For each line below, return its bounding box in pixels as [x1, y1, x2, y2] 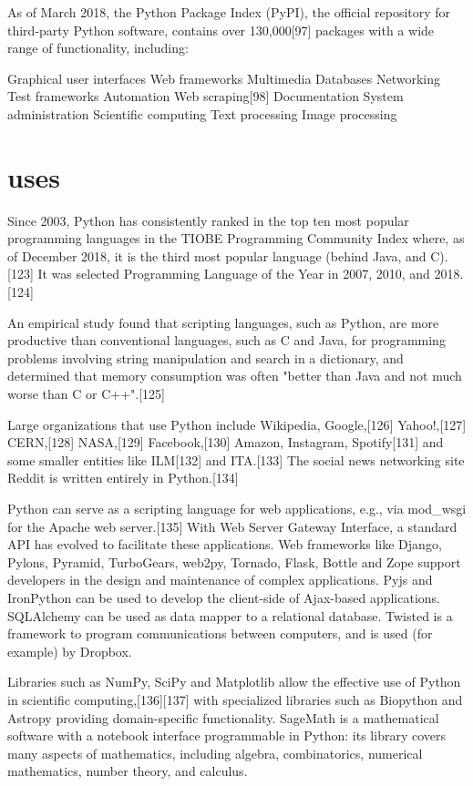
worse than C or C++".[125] [7, 384, 165, 403]
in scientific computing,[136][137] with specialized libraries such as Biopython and [7, 689, 463, 709]
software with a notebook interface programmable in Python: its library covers [7, 726, 446, 745]
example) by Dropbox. [7, 641, 132, 660]
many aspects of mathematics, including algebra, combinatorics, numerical [7, 743, 423, 762]
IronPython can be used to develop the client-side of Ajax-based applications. [7, 587, 441, 607]
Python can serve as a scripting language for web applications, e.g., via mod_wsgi [7, 499, 467, 517]
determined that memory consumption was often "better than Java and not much [7, 366, 462, 385]
